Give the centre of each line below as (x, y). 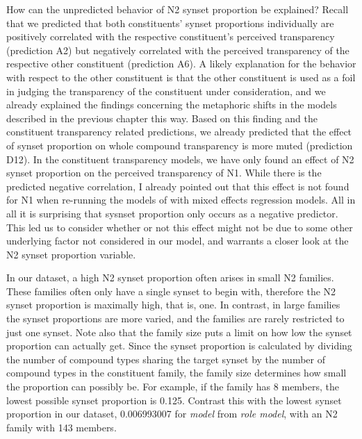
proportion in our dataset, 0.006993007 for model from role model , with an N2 (172, 414)
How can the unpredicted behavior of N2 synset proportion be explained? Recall (178, 9)
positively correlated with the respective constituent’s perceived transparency (171, 36)
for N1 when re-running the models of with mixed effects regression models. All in (181, 200)
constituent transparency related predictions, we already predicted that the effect (179, 132)
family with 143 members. (61, 427)
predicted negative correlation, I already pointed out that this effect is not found (178, 186)
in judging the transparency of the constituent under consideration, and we (166, 91)
